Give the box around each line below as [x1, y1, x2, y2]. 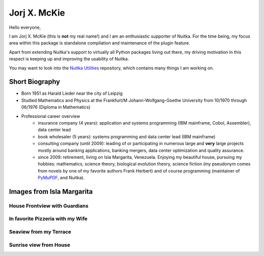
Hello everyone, [9, 24, 41, 30]
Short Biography [9, 78, 61, 86]
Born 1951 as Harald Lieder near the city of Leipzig [21, 90, 123, 96]
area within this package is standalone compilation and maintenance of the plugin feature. [9, 40, 191, 46]
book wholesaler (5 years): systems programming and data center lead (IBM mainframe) [38, 133, 216, 139]
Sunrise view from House [9, 241, 70, 248]
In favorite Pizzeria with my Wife [9, 215, 88, 222]
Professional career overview [21, 113, 80, 119]
